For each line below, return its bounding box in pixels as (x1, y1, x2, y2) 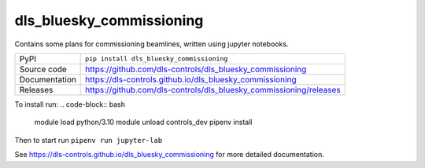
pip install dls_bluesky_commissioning (85, 55, 228, 63)
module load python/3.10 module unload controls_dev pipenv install (34, 118, 253, 127)
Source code (19, 64, 67, 75)
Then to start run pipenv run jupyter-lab (14, 135, 163, 144)
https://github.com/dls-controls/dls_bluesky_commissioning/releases (85, 84, 342, 95)
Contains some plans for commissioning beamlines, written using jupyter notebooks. (14, 39, 289, 49)
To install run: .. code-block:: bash (14, 99, 126, 109)
